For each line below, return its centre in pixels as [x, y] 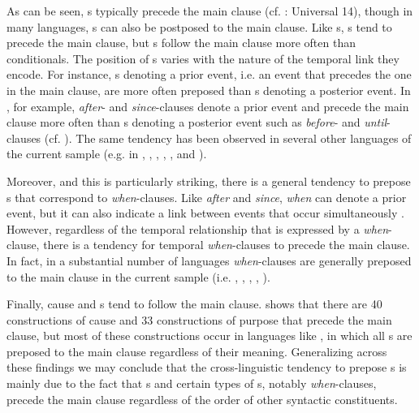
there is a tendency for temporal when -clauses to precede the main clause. [227, 245]
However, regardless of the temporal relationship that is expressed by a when [198, 228]
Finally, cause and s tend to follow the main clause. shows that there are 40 [194, 304]
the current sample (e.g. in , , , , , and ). [107, 154]
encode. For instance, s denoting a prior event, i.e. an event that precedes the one [209, 74]
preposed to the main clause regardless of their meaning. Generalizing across [197, 351]
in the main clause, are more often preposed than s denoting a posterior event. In [209, 90]
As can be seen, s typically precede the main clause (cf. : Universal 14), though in [210, 11]
